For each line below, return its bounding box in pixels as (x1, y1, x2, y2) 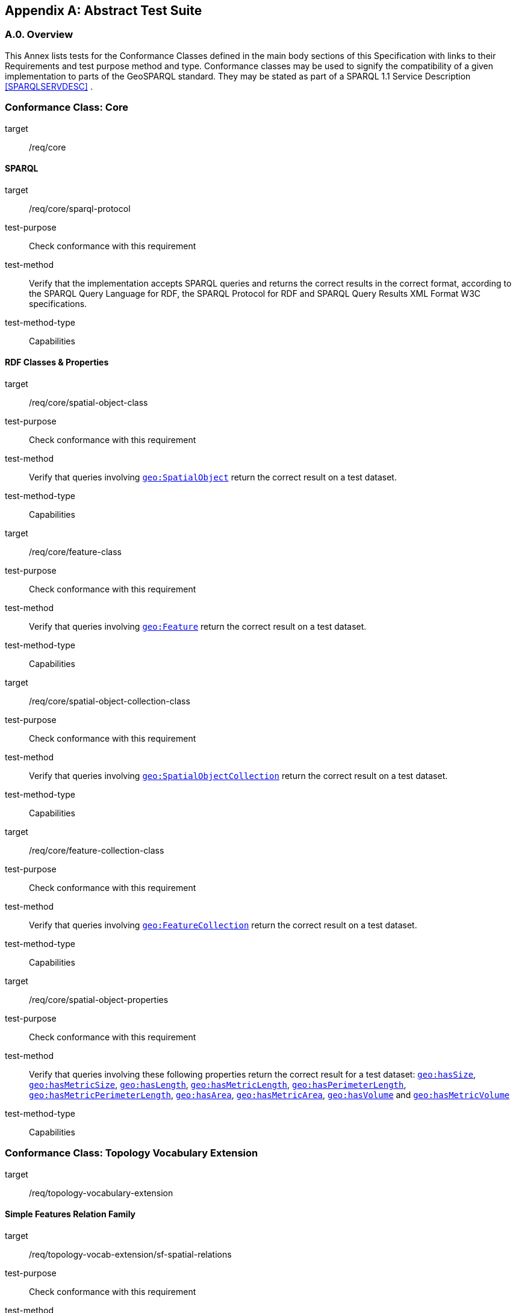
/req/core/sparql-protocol (29, 203, 131, 214)
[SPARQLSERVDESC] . (5, 81, 93, 92)
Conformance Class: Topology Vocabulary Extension (5, 1147, 258, 1159)
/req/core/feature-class (29, 546, 122, 557)
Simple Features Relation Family (5, 1209, 135, 1220)
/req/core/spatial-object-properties (29, 994, 169, 1005)
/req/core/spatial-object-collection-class (29, 695, 190, 706)
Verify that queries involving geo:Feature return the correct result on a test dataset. (29, 621, 367, 632)
